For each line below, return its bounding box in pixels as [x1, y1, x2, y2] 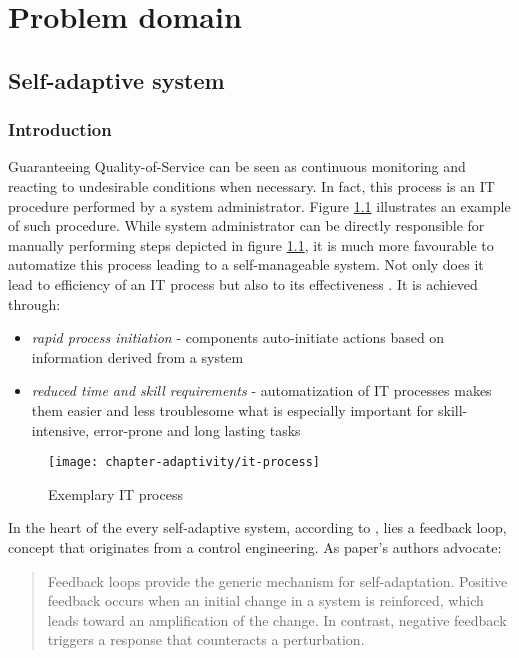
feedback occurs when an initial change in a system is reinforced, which [47, 590, 484, 611]
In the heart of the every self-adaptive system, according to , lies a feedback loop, [8, 517, 507, 538]
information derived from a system [31, 346, 244, 367]
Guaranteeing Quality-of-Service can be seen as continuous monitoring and [8, 156, 466, 177]
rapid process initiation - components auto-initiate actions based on [31, 327, 445, 348]
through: [8, 293, 61, 314]
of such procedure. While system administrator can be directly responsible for [8, 215, 485, 236]
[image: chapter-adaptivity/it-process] [48, 455, 321, 470]
